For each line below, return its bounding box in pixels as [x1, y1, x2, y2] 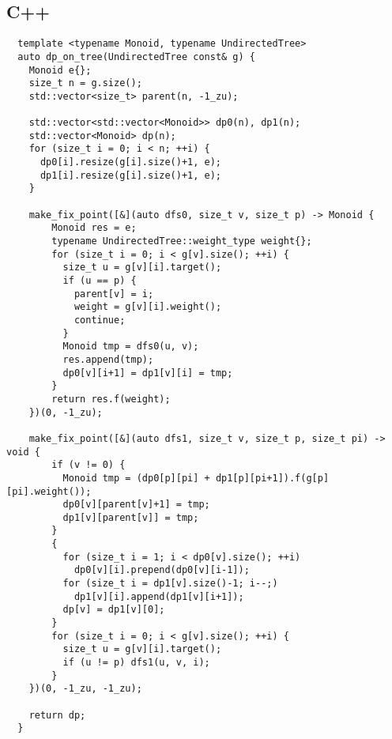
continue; [73, 314, 126, 326]
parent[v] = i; [73, 288, 154, 300]
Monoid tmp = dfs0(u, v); [62, 341, 199, 353]
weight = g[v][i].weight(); [73, 301, 222, 313]
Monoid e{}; [28, 64, 92, 76]
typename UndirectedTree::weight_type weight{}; [51, 236, 312, 247]
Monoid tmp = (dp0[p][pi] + [62, 472, 210, 484]
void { [6, 446, 40, 458]
